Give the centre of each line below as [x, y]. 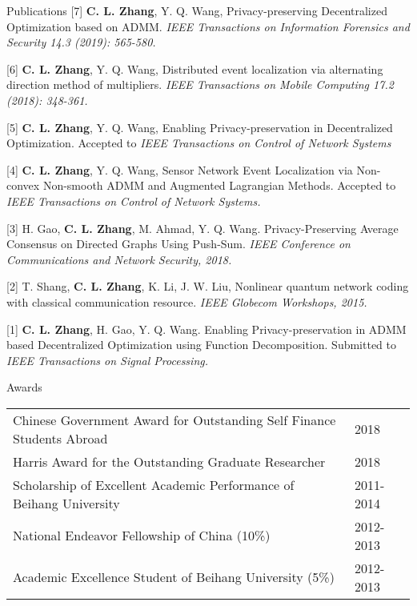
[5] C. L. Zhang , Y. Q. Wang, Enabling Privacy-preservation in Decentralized [200, 127]
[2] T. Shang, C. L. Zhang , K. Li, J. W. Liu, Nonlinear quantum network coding [208, 286]
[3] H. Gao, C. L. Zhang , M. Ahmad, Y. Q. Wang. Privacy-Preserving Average [202, 228]
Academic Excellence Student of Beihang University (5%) [174, 577]
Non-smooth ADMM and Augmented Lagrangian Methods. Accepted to [219, 185]
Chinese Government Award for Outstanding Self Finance [174, 419]
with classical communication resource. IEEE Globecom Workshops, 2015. [187, 301]
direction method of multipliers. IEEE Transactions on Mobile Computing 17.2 [200, 84]
